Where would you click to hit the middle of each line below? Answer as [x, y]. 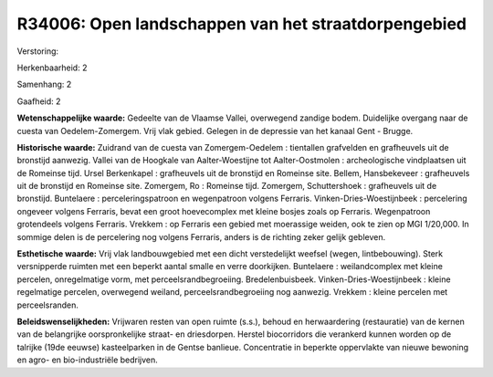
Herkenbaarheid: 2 [52, 68]
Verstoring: [38, 51]
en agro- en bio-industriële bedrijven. [88, 360]
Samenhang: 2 [44, 84]
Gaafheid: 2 [39, 101]
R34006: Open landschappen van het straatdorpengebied [242, 24]
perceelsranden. [48, 305]
